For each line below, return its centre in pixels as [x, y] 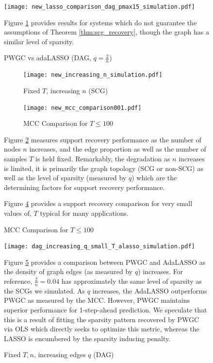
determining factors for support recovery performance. [84, 187]
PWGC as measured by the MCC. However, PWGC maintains [97, 300]
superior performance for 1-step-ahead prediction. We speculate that [106, 309]
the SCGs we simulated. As [45, 290]
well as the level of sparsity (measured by [65, 178]
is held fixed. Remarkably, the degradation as [103, 158]
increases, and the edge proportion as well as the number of [118, 149]
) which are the [154, 178]
